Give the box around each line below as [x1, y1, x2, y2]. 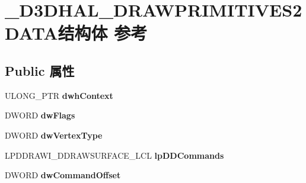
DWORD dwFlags [5, 109, 75, 121]
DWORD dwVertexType [5, 129, 103, 141]
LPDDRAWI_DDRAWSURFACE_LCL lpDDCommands [5, 149, 224, 161]
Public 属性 [5, 61, 75, 79]
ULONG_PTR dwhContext [5, 89, 113, 101]
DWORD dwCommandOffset [5, 169, 121, 181]
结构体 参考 [58, 21, 148, 45]
